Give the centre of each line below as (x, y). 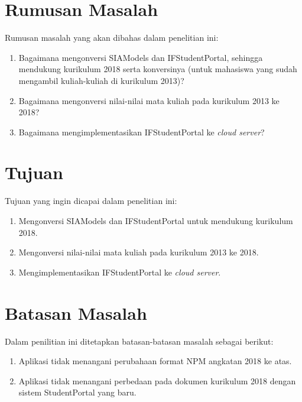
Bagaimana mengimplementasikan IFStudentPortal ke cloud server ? (142, 132)
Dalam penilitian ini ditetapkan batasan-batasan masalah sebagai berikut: (139, 341)
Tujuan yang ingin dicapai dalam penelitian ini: (91, 201)
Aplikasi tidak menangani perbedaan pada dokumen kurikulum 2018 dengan (157, 380)
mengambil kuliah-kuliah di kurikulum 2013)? (101, 80)
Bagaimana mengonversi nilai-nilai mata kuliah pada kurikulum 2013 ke (149, 100)
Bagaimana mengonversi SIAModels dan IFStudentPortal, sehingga (141, 57)
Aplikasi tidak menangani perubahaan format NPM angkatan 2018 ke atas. (155, 361)
